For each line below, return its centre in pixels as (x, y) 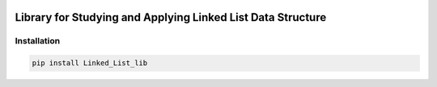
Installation (38, 41)
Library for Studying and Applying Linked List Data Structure (171, 17)
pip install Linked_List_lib (90, 63)
